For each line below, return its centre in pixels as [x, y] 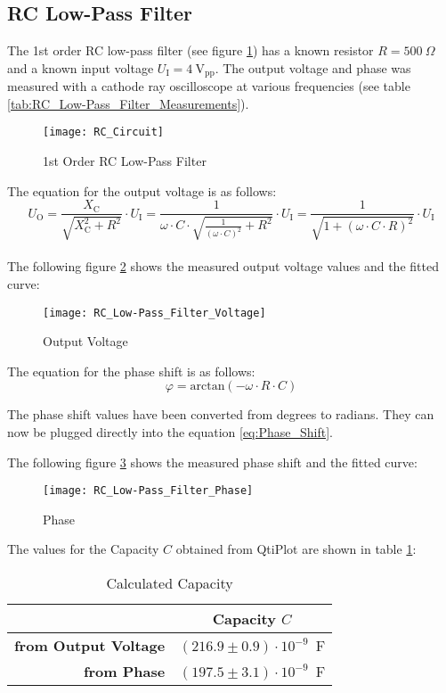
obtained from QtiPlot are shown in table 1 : [296, 549]
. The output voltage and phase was [313, 67]
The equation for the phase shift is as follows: [131, 371]
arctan [207, 387]
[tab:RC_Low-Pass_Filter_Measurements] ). [128, 103]
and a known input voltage [81, 67]
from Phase [124, 671]
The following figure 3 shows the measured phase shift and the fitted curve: [212, 462]
